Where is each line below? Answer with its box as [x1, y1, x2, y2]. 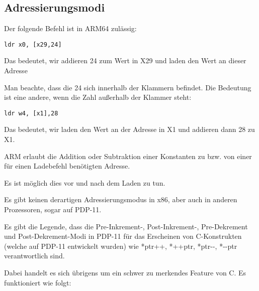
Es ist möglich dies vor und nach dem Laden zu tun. [4, 177, 165, 188]
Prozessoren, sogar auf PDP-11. [4, 204, 102, 215]
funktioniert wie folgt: [4, 277, 71, 287]
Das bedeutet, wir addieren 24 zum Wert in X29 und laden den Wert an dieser [4, 55, 246, 66]
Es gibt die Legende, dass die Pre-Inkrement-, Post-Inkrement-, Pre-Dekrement [4, 221, 248, 231]
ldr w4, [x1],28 [4, 109, 58, 117]
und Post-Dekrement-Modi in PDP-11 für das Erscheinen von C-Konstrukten [4, 231, 242, 241]
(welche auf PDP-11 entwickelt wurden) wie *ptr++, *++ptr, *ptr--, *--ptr [4, 240, 237, 251]
